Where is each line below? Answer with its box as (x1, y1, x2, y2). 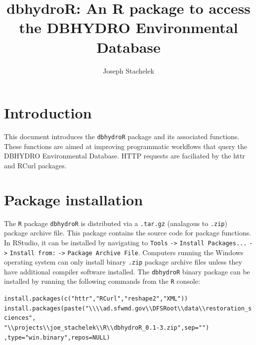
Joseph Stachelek (103, 65, 154, 76)
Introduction (4, 103, 92, 123)
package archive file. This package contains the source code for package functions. (4, 228, 252, 238)
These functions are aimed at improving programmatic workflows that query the (4, 141, 248, 151)
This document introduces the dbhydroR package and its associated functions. (4, 131, 240, 142)
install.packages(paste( (4, 305, 85, 312)
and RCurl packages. (4, 160, 67, 170)
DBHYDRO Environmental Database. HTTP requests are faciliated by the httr (4, 151, 245, 161)
